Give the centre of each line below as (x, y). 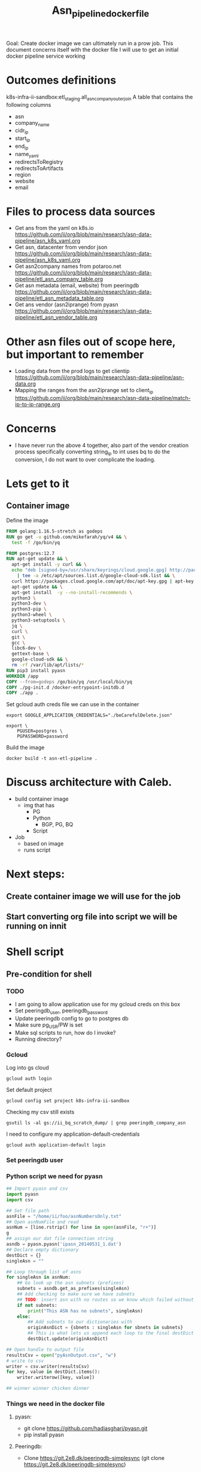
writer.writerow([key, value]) (56, 1378)
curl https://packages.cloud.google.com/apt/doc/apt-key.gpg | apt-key (103, 581)
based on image (44, 844)
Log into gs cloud (28, 1067)
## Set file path (28, 1211)
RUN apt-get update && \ (37, 559)
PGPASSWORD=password (42, 736)
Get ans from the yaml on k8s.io (54, 228)
